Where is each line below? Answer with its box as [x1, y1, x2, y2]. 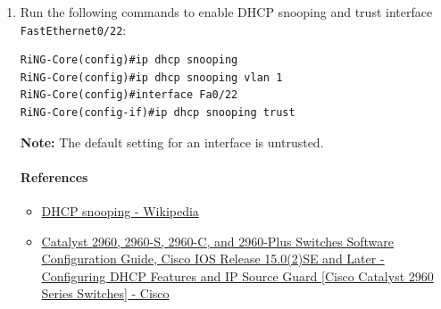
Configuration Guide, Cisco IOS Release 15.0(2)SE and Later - [41, 249, 385, 268]
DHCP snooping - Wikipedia [41, 202, 199, 221]
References [20, 167, 88, 186]
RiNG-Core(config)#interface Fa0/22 [20, 88, 238, 102]
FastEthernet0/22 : [20, 20, 127, 38]
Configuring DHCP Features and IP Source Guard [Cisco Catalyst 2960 [41, 266, 434, 285]
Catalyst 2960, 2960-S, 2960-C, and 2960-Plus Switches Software [41, 231, 394, 250]
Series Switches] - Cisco [41, 284, 170, 303]
